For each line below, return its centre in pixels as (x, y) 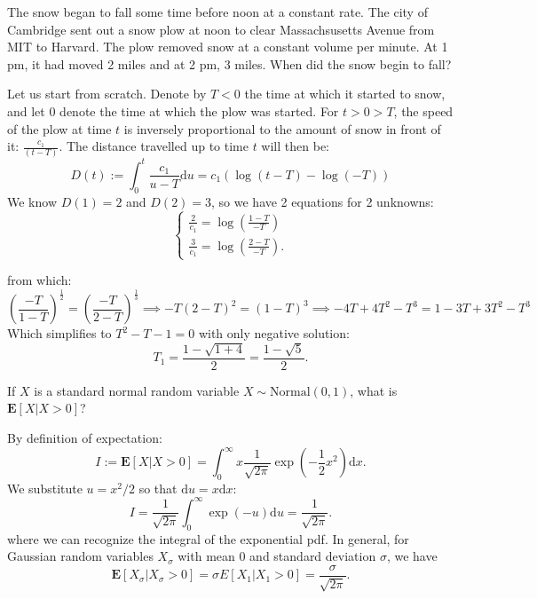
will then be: (295, 146)
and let (26, 110)
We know (32, 201)
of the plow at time (59, 128)
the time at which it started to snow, (345, 94)
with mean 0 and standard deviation (277, 556)
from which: (39, 280)
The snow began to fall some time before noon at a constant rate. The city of (217, 12)
